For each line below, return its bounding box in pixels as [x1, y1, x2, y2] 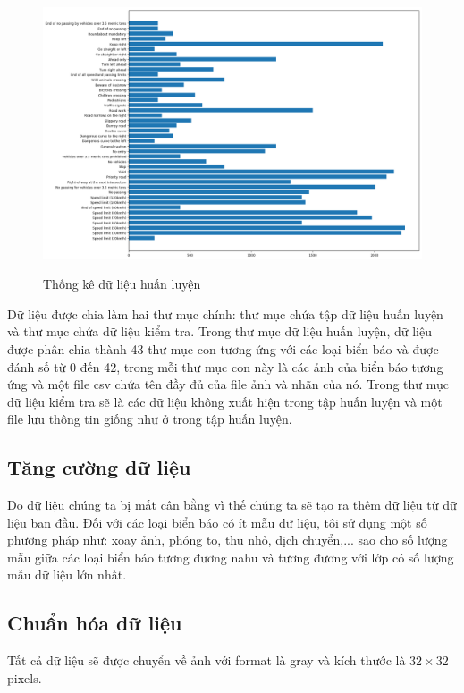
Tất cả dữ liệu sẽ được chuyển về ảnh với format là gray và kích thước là [7, 651, 406, 670]
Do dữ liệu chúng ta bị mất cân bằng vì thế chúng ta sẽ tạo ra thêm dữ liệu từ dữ [7, 495, 457, 514]
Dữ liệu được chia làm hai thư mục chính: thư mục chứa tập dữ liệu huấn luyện [7, 304, 443, 323]
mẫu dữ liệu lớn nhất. [7, 565, 127, 584]
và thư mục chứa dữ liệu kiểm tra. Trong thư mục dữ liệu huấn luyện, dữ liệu [7, 322, 432, 341]
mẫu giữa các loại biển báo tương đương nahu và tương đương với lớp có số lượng [7, 547, 454, 566]
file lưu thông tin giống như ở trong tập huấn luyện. [7, 410, 292, 428]
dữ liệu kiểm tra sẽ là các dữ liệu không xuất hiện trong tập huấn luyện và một [7, 392, 443, 410]
